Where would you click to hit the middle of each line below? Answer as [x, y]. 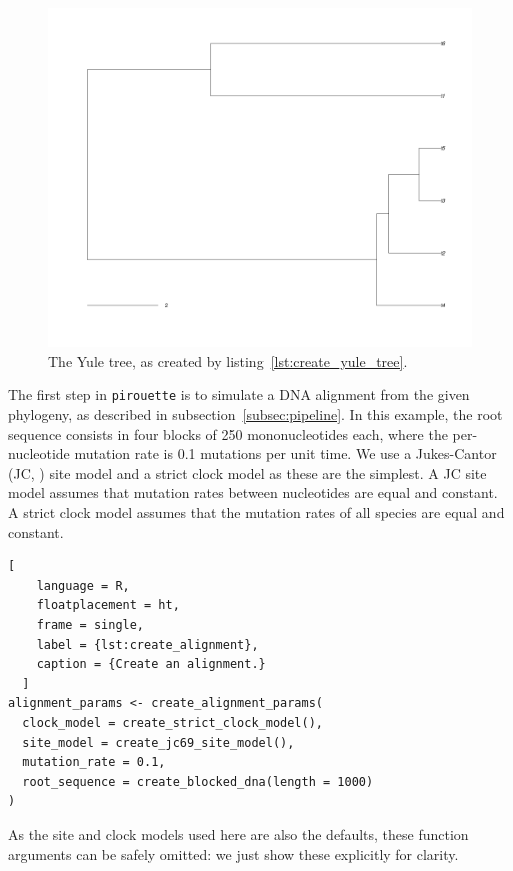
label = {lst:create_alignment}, [147, 644]
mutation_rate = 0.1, [94, 762]
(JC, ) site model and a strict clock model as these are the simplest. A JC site [247, 472]
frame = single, [90, 624]
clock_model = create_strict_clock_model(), [172, 722]
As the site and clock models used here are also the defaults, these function [238, 833]
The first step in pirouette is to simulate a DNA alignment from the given [239, 394]
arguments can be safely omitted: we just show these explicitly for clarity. [233, 853]
